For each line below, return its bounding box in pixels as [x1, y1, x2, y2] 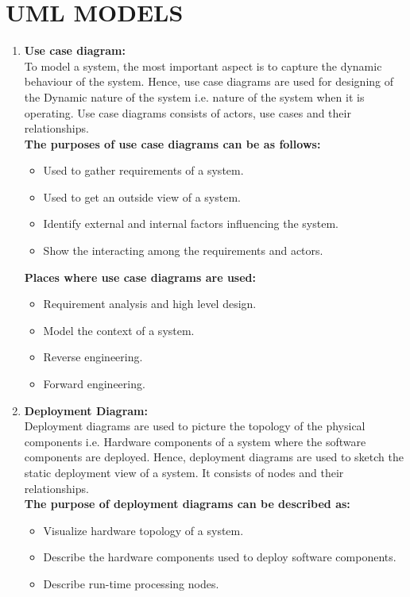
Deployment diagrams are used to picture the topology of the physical [24, 418, 366, 434]
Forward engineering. [43, 376, 145, 392]
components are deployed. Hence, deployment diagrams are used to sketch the [24, 449, 404, 465]
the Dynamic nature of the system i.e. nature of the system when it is [24, 88, 365, 105]
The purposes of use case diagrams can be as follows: [24, 135, 321, 152]
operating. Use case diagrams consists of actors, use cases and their [24, 104, 351, 121]
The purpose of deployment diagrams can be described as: [24, 495, 350, 512]
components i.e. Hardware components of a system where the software [24, 433, 366, 449]
